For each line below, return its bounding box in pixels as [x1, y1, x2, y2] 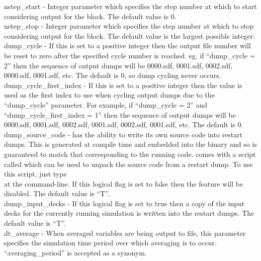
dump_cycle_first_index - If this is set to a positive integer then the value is [4, 79, 242, 90]
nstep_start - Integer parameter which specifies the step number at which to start [4, 1, 257, 11]
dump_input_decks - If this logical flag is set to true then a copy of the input [4, 198, 245, 208]
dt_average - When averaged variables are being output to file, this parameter [4, 227, 246, 238]
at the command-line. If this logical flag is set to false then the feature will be [4, 178, 243, 189]
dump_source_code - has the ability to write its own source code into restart [4, 129, 243, 139]
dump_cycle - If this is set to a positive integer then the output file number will [4, 40, 251, 51]
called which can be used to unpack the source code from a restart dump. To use [4, 158, 253, 169]
